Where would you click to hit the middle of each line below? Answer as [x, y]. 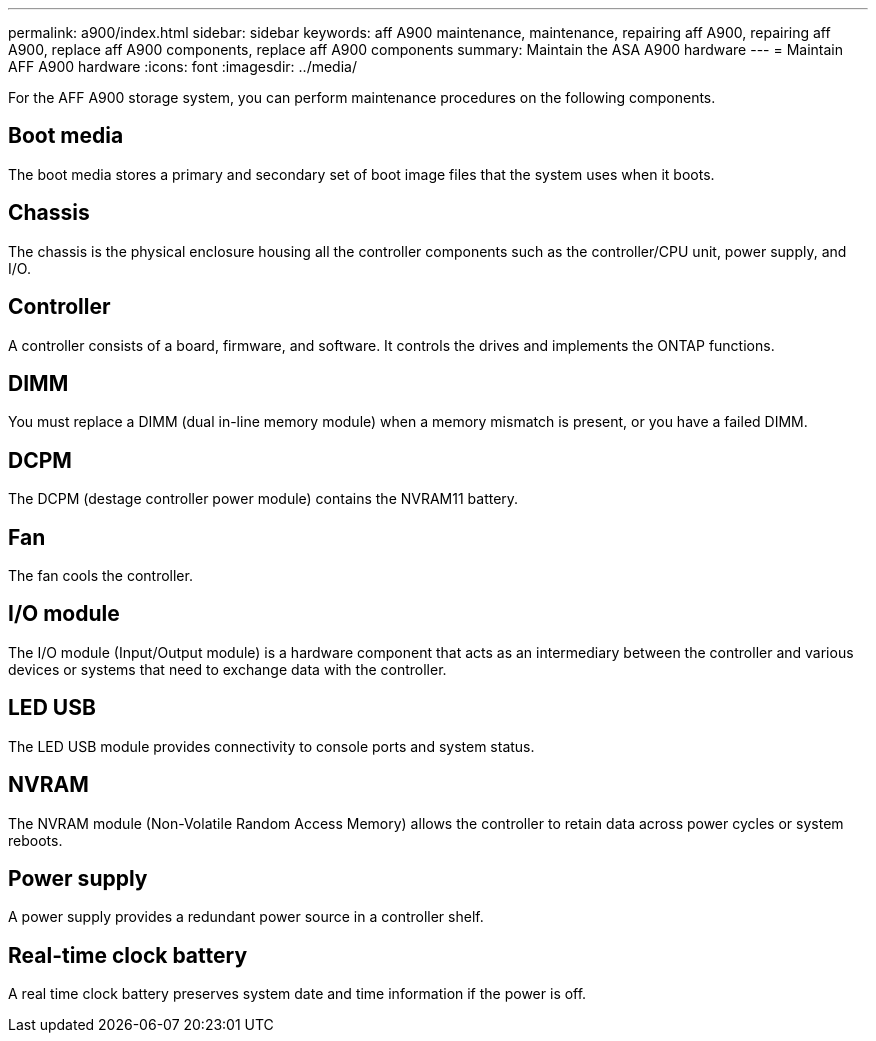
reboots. [35, 840]
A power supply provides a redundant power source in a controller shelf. [246, 917]
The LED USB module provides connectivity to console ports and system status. [271, 746]
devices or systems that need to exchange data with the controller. [227, 669]
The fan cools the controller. [100, 576]
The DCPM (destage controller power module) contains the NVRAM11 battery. [263, 499]
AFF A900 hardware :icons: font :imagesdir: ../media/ [182, 66]
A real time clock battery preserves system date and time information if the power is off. [297, 994]
